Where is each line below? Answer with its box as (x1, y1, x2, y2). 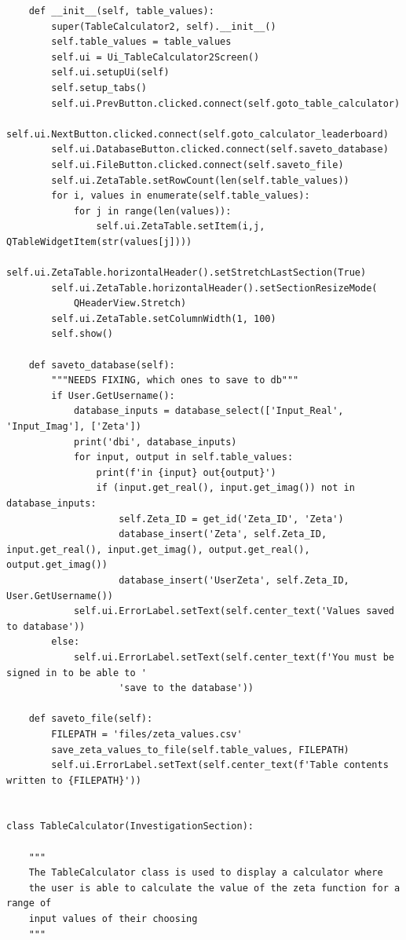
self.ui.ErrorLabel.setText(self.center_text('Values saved (73, 605, 394, 617)
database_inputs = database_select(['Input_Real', (73, 405, 344, 417)
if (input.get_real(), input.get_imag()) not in (96, 482, 355, 494)
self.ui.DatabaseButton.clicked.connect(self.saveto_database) (51, 144, 389, 155)
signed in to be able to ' (6, 667, 147, 678)
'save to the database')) (119, 682, 254, 694)
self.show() (51, 328, 114, 340)
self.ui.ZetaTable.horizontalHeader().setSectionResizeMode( (51, 282, 378, 294)
